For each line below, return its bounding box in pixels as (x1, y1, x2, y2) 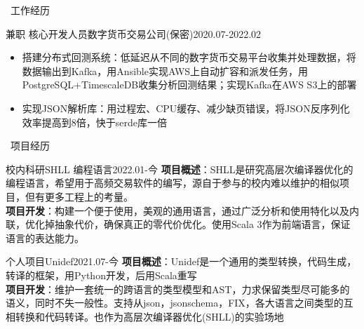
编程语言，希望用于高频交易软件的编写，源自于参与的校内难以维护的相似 (6, 175, 339, 190)
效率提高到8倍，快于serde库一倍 (22, 114, 168, 129)
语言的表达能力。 (6, 230, 84, 245)
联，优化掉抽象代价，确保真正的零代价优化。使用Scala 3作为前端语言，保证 (6, 217, 351, 231)
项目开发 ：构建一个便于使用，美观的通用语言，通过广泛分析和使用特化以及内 (6, 203, 359, 217)
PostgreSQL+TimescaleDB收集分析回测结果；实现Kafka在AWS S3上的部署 (22, 77, 357, 92)
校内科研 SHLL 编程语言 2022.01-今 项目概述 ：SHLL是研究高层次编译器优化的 (6, 161, 353, 176)
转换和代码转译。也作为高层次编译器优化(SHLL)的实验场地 (15, 309, 284, 323)
